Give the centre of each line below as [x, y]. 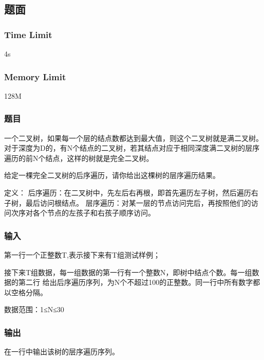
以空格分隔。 [26, 292]
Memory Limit [35, 76]
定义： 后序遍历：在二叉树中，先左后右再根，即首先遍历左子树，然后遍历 [128, 192]
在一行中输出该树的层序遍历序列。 [62, 352]
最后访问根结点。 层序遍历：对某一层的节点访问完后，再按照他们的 [138, 202]
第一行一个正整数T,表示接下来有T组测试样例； [82, 255]
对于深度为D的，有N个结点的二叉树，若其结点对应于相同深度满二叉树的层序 [132, 148]
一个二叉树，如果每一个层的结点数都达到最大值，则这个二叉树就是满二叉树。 [134, 138]
